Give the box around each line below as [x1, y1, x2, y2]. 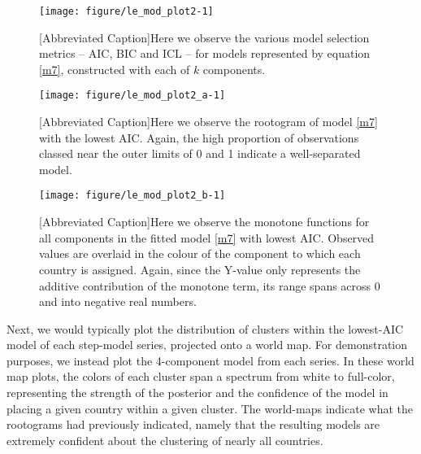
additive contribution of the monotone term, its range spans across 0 [39, 277, 380, 294]
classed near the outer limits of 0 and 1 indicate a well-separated [39, 145, 361, 162]
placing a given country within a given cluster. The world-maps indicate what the [7, 399, 413, 417]
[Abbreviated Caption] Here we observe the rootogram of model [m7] [39, 113, 378, 130]
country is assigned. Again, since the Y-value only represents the [39, 260, 361, 277]
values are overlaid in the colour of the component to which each [39, 245, 361, 262]
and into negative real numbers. [39, 293, 197, 310]
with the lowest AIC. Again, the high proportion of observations [39, 129, 359, 146]
